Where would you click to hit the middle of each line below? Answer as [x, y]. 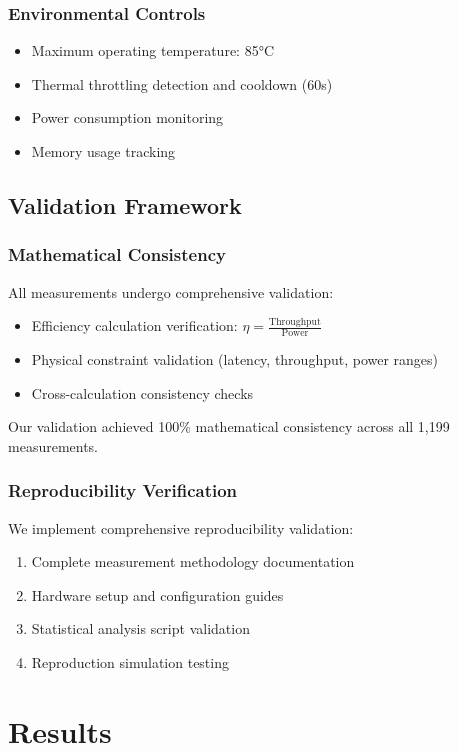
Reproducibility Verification [123, 490]
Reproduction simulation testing [130, 661]
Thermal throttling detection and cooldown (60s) [182, 83]
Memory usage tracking [103, 151]
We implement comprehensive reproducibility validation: [181, 527]
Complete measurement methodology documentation [193, 561]
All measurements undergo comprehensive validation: [171, 291]
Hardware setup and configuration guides [157, 594]
